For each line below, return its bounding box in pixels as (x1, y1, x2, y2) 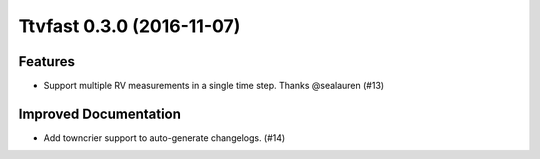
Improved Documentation (18, 105, 182, 122)
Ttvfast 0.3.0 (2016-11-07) (18, 15, 241, 37)
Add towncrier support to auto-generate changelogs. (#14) (43, 131, 286, 144)
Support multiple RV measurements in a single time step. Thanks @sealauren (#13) (43, 80, 385, 92)
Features (18, 53, 75, 70)
